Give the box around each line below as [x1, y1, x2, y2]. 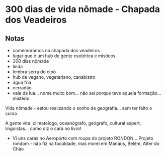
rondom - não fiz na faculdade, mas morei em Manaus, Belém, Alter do [12, 140, 159, 146]
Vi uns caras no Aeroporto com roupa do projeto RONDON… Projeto [12, 135, 153, 141]
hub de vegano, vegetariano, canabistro [12, 74, 96, 80]
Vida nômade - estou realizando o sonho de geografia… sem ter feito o [5, 105, 152, 111]
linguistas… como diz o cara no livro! [5, 125, 81, 131]
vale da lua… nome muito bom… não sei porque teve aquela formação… [12, 90, 161, 96]
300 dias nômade [12, 58, 49, 64]
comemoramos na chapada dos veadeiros [12, 48, 100, 53]
